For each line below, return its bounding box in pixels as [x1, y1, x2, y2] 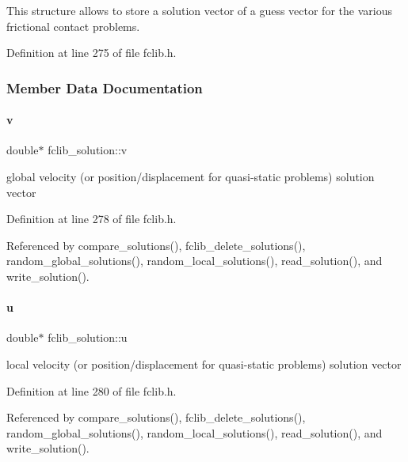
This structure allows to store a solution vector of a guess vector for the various [6, 2, 392, 18]
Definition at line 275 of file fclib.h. [6, 44, 177, 61]
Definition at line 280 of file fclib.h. [6, 382, 177, 399]
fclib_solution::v [48, 142, 128, 158]
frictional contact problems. [6, 17, 140, 34]
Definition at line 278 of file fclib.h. [6, 210, 177, 227]
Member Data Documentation [6, 78, 203, 97]
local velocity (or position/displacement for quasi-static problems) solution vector [6, 355, 402, 372]
